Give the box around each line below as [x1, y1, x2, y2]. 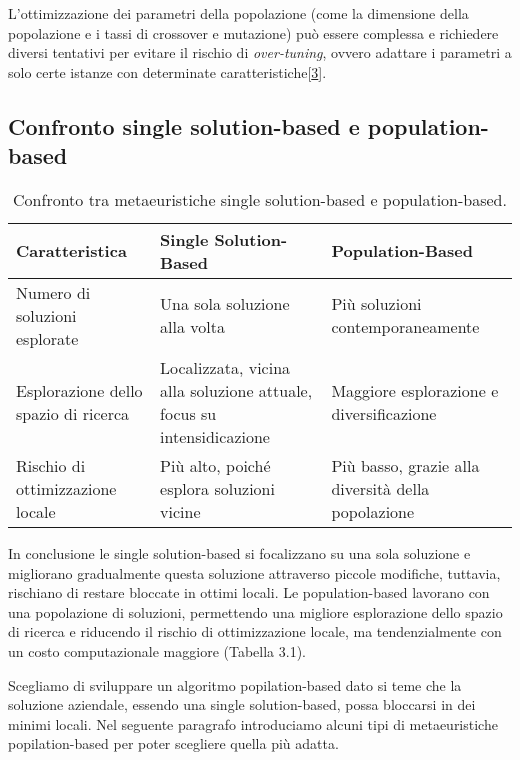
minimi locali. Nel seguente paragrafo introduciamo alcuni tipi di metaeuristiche [8, 713, 498, 734]
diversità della [331, 476, 430, 500]
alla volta [160, 315, 225, 339]
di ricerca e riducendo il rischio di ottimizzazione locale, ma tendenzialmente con [8, 621, 502, 642]
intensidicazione [160, 424, 270, 448]
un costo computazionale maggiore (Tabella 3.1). [8, 640, 307, 661]
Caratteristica [16, 239, 127, 263]
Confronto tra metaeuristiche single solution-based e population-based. [13, 187, 507, 211]
